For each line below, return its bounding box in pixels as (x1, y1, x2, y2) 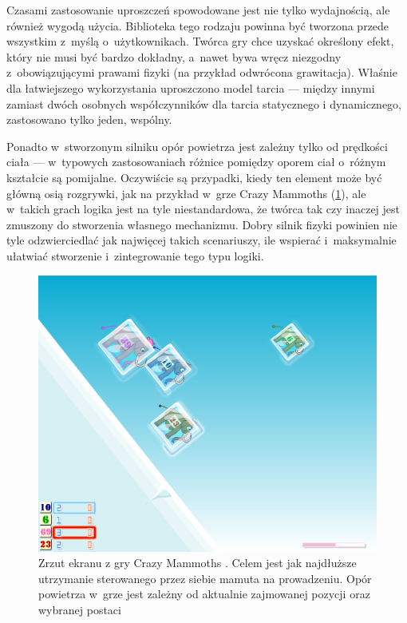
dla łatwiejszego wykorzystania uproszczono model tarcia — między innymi (6, 79, 375, 96)
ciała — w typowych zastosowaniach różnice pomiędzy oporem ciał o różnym (6, 153, 386, 170)
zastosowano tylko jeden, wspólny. (6, 111, 172, 128)
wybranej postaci (38, 601, 121, 617)
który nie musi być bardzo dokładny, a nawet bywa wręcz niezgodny (6, 48, 342, 65)
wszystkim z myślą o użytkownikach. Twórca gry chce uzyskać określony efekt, (6, 33, 394, 50)
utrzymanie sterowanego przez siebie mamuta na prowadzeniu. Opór (38, 569, 372, 586)
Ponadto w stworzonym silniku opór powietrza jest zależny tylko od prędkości (6, 137, 388, 154)
